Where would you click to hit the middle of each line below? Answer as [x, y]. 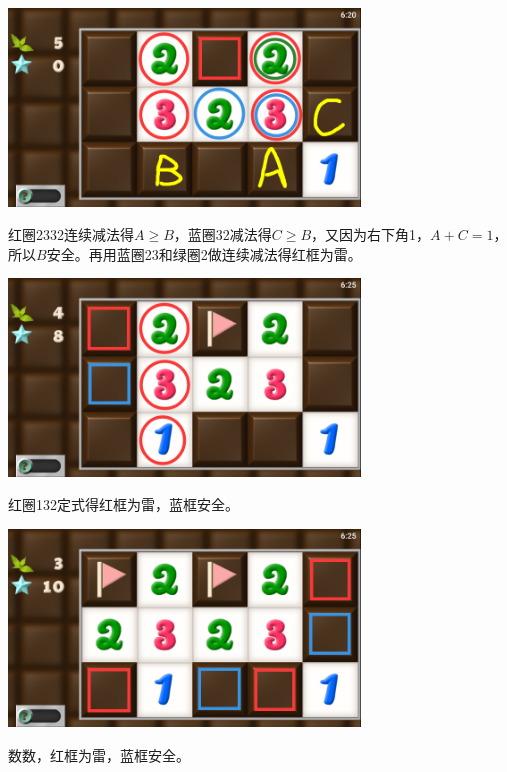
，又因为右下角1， [371, 234]
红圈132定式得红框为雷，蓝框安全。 [123, 504]
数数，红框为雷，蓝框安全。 [99, 754]
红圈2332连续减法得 [71, 234]
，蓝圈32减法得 [222, 234]
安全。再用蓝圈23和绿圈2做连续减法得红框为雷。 [204, 253]
